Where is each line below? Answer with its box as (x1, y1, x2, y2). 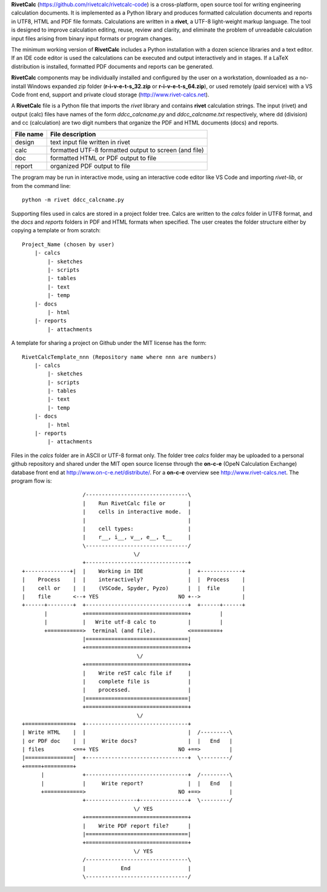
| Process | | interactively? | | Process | (22, 576, 246, 583)
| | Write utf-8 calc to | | (44, 619, 223, 626)
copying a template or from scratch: (11, 227, 101, 234)
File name (15, 130, 44, 139)
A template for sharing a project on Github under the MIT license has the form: (11, 340, 207, 347)
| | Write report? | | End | (41, 780, 233, 786)
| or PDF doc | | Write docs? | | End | (22, 737, 233, 744)
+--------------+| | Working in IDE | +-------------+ (22, 568, 246, 574)
